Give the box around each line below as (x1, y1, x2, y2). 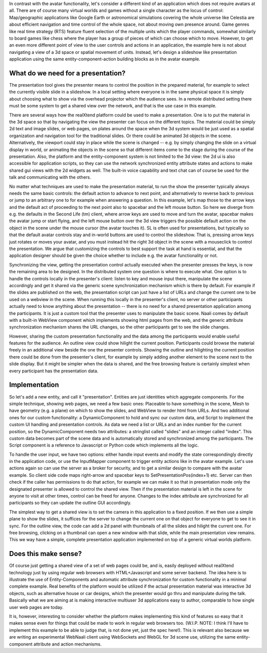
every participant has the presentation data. (9, 368, 98, 374)
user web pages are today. (9, 604, 64, 610)
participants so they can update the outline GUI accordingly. (9, 500, 132, 506)
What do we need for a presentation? (9, 69, 126, 77)
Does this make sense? (9, 550, 82, 558)
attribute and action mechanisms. (33, 641, 102, 647)
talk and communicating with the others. (9, 174, 91, 180)
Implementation (9, 381, 59, 389)
